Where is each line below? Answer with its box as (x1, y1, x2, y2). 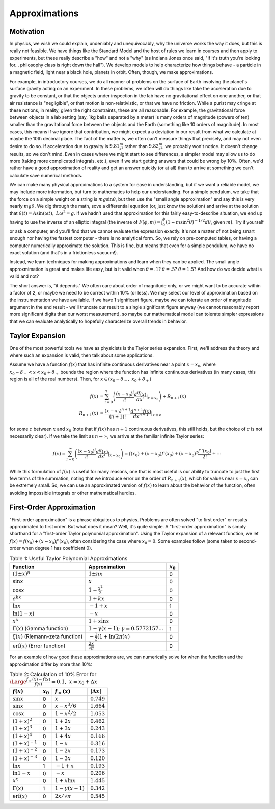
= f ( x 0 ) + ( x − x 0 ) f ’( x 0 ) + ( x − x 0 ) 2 (124, 450, 199, 458)
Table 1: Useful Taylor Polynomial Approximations (9, 555, 128, 562)
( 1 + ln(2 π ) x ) (97, 633, 130, 640)
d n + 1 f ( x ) (130, 407, 151, 414)
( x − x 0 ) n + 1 (104, 407, 131, 415)
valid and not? (9, 273, 39, 279)
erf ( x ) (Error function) (12, 642, 66, 649)
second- (238, 537, 257, 544)
